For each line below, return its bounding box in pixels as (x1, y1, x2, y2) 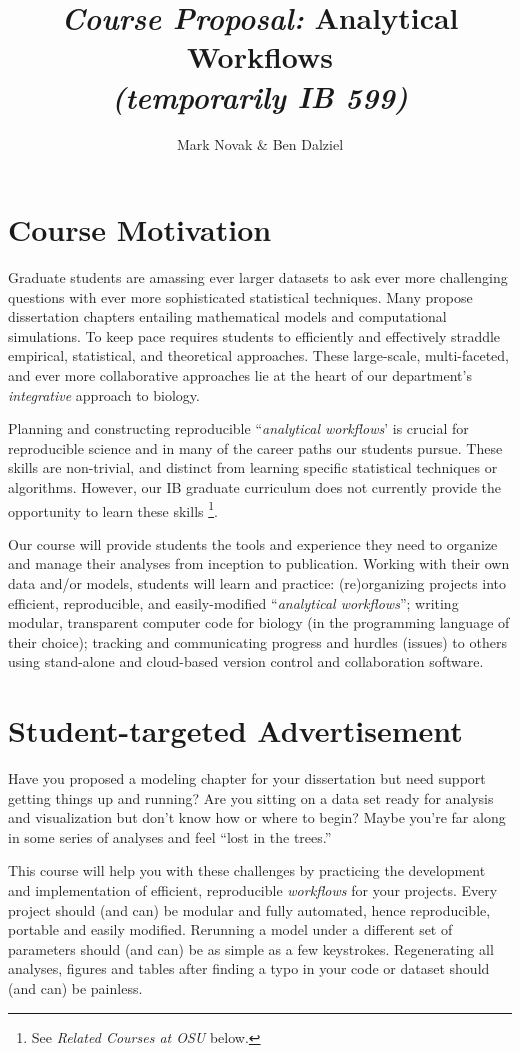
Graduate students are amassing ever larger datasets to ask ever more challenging (8, 267, 508, 288)
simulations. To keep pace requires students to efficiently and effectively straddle (8, 325, 501, 346)
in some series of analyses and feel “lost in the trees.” (8, 826, 332, 847)
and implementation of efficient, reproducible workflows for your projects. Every (8, 880, 498, 901)
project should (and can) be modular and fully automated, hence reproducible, (8, 899, 491, 920)
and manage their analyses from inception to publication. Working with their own (8, 553, 510, 574)
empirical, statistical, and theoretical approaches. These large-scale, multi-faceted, (8, 345, 510, 366)
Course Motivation (8, 209, 272, 250)
